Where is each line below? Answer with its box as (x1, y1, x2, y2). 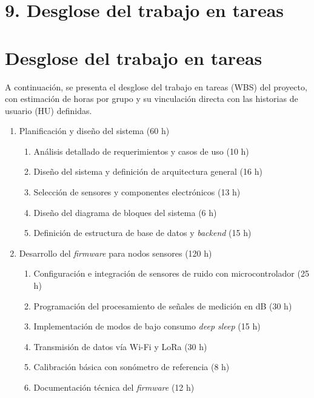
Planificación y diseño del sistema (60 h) (19, 124, 170, 137)
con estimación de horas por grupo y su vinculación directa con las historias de (5, 92, 298, 105)
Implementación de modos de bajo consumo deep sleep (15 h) (33, 320, 261, 332)
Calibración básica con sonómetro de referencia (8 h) (33, 360, 230, 373)
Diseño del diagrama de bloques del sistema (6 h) (33, 206, 217, 218)
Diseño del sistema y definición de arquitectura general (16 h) (33, 165, 262, 178)
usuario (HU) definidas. (5, 104, 92, 116)
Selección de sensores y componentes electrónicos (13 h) (33, 186, 241, 198)
